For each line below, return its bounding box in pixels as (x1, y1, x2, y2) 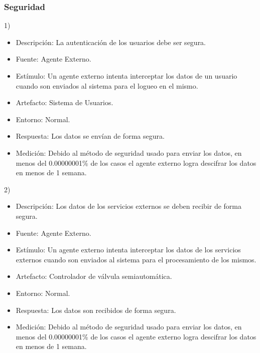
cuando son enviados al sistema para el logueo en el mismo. (16, 80, 198, 91)
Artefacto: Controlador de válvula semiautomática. (16, 271, 172, 281)
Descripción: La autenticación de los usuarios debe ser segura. (16, 37, 206, 47)
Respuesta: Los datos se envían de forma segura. (16, 131, 165, 141)
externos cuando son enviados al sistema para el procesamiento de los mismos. (16, 254, 256, 264)
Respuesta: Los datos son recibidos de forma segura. (16, 304, 176, 315)
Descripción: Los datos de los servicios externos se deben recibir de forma (16, 201, 241, 211)
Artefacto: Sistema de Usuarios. (16, 97, 113, 108)
